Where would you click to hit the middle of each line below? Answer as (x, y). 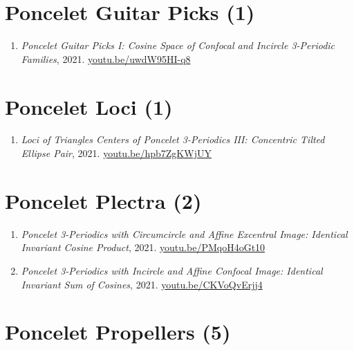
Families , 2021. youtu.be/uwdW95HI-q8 (106, 58)
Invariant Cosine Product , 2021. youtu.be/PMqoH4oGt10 (143, 247)
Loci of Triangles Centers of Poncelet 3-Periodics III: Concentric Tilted (173, 139)
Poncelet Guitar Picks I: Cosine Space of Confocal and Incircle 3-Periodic (178, 45)
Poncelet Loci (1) (89, 106)
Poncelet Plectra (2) (103, 200)
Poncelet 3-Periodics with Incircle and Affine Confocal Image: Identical (172, 270)
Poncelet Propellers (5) (118, 332)
